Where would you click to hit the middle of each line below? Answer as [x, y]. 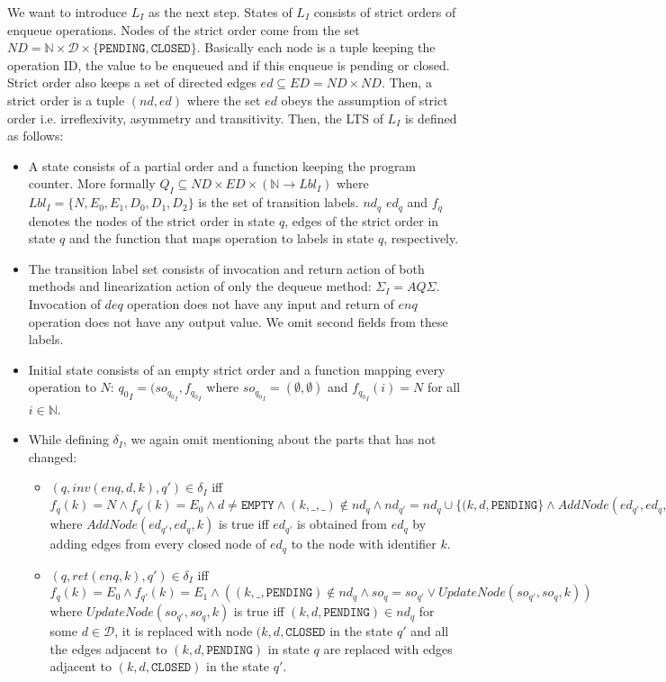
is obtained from [342, 524]
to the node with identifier [364, 544]
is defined [431, 118]
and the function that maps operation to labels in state [222, 238]
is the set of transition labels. [279, 202]
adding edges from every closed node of [158, 544]
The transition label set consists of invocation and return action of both [226, 268]
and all [430, 631]
